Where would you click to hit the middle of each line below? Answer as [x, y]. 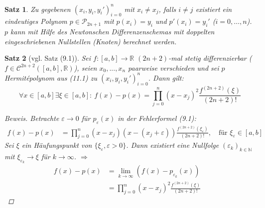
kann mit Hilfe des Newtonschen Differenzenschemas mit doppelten [113, 32]
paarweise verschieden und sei [174, 67]
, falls [167, 9]
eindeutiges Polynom [36, 21]
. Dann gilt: [166, 77]
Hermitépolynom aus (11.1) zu [51, 77]
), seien [85, 67]
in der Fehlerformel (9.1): [157, 118]
